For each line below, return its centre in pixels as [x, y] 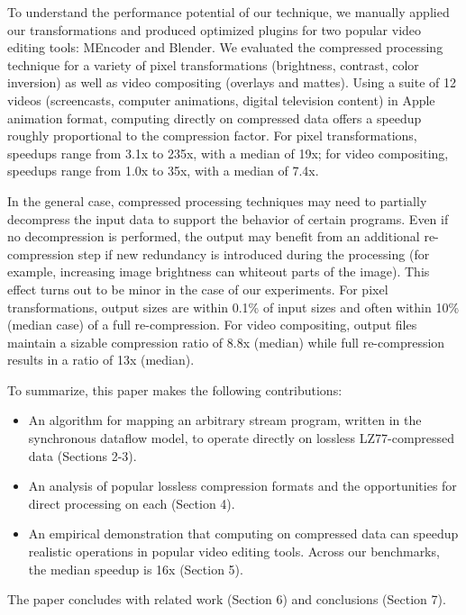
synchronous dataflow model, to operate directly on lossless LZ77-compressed [242, 438]
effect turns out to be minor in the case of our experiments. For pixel [198, 289]
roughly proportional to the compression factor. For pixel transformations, [212, 136]
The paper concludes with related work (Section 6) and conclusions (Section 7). [227, 599]
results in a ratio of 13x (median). [101, 360]
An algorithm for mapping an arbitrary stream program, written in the [225, 420]
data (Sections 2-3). [82, 455]
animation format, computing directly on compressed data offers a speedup [215, 118]
